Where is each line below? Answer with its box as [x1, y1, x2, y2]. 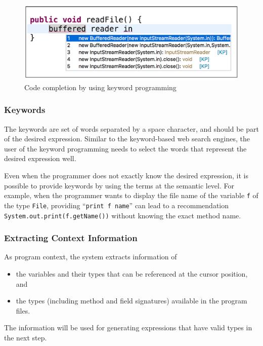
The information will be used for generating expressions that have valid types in [4, 322, 252, 333]
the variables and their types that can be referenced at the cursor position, [16, 268, 248, 279]
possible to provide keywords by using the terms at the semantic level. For [4, 180, 234, 190]
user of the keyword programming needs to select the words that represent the [4, 143, 247, 153]
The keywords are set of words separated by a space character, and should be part [4, 123, 259, 134]
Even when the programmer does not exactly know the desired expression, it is [4, 170, 248, 181]
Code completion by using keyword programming [24, 82, 177, 92]
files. [16, 305, 30, 316]
